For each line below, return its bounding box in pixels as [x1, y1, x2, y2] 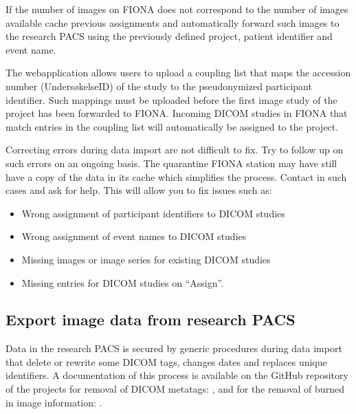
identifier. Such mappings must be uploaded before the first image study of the [5, 92, 337, 107]
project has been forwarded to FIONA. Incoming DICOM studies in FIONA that [5, 106, 348, 120]
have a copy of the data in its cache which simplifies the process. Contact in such [5, 169, 347, 184]
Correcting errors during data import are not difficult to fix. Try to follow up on [5, 142, 344, 157]
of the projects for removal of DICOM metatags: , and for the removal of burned [5, 382, 344, 396]
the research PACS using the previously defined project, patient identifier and [5, 29, 333, 43]
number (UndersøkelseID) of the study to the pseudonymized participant [5, 78, 312, 93]
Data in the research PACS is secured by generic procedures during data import [5, 341, 342, 356]
